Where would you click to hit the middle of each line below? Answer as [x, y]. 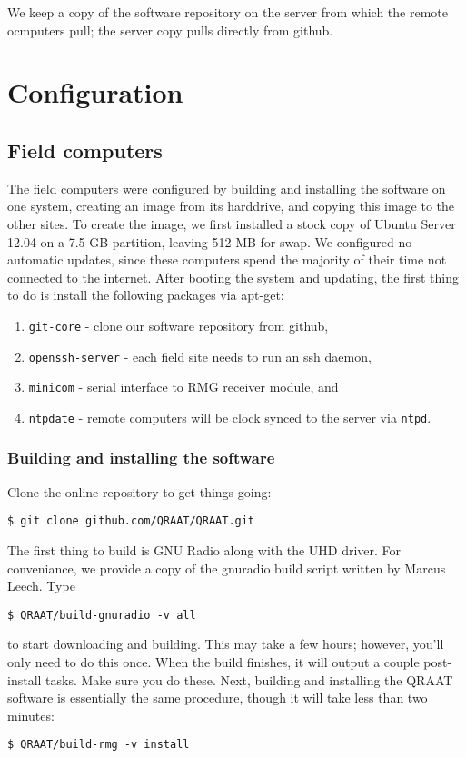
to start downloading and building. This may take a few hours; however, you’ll [226, 644]
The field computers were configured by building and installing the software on [227, 188]
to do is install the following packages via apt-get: [146, 295]
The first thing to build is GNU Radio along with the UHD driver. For [204, 550]
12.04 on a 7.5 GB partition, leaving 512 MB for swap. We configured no [210, 241]
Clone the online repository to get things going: [139, 491]
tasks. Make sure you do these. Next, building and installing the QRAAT [249, 679]
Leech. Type [41, 586]
